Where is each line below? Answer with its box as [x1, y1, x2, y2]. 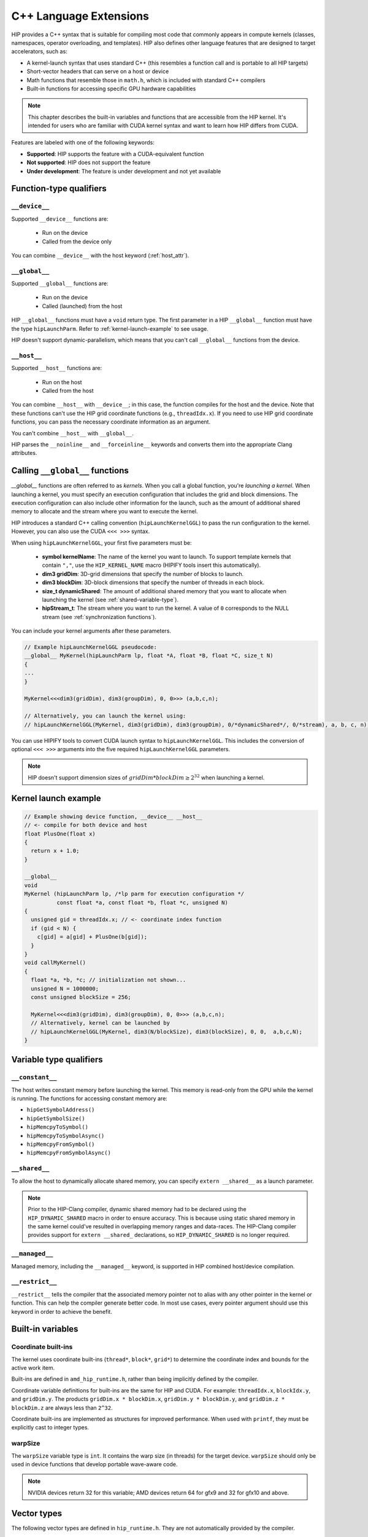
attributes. [11, 449, 37, 457]
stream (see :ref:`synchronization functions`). [42, 613, 156, 620]
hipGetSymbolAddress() [26, 1107, 95, 1113]
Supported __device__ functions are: [11, 215, 109, 223]
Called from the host [42, 387, 94, 394]
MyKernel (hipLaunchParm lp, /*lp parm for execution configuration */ [24, 890, 245, 898]
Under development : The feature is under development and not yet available [26, 167, 221, 175]
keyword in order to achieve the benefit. [11, 1308, 113, 1315]
